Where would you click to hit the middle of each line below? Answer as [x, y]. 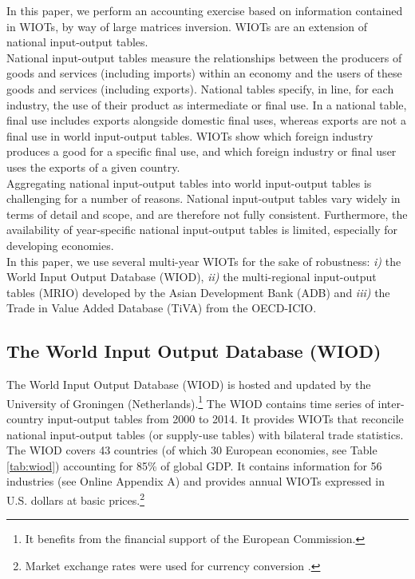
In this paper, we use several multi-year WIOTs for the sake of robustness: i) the [204, 261]
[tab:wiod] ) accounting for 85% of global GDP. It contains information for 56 [194, 465]
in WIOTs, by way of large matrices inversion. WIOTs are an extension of [187, 26]
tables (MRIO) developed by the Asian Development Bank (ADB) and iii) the [198, 292]
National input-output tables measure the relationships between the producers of [204, 57]
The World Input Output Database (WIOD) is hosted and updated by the [189, 385]
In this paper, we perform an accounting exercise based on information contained [205, 10]
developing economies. [60, 245]
